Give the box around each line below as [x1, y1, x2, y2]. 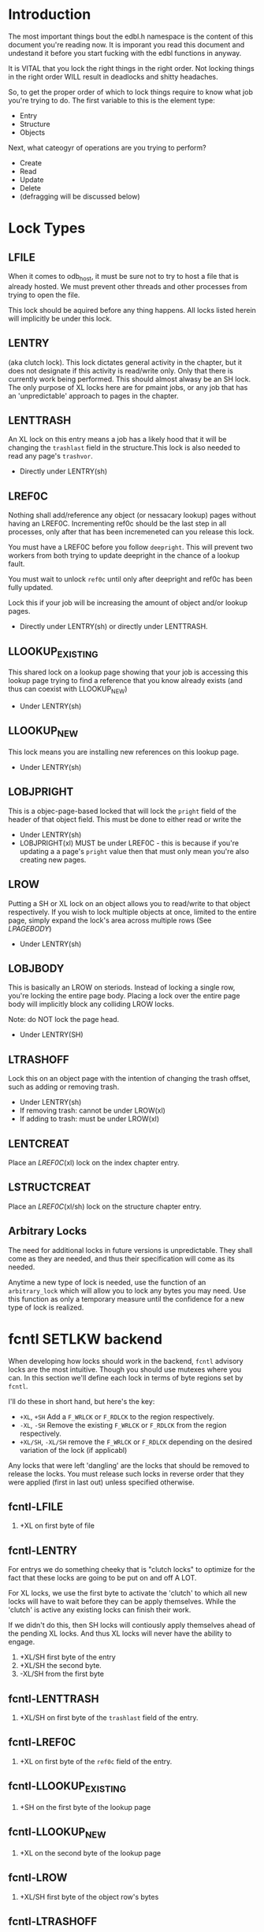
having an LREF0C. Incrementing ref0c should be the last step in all [8, 518, 227, 529]
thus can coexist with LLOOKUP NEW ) [8, 684, 128, 695]
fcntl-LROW [8, 1871, 68, 1885]
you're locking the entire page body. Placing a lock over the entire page [8, 991, 240, 1001]
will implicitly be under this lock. [8, 314, 113, 323]
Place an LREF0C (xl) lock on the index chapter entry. [8, 1158, 180, 1168]
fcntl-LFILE [8, 1499, 64, 1514]
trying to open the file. [8, 290, 80, 299]
